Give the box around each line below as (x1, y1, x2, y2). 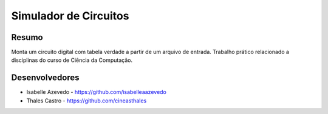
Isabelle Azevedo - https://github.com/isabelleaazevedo (26, 89, 167, 96)
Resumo (11, 32, 43, 42)
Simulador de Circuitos (11, 9, 129, 22)
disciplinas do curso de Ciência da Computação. (11, 56, 133, 64)
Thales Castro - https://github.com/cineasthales (26, 97, 147, 104)
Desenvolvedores (11, 73, 80, 83)
